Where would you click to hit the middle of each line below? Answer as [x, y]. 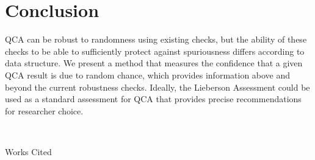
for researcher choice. [44, 110]
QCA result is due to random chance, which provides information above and [148, 75]
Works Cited [28, 151]
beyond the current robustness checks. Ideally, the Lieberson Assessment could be [157, 87]
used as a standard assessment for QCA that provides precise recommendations [153, 99]
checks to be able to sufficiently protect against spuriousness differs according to [155, 51]
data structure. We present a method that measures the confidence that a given [154, 63]
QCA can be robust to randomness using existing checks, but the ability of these [156, 39]
